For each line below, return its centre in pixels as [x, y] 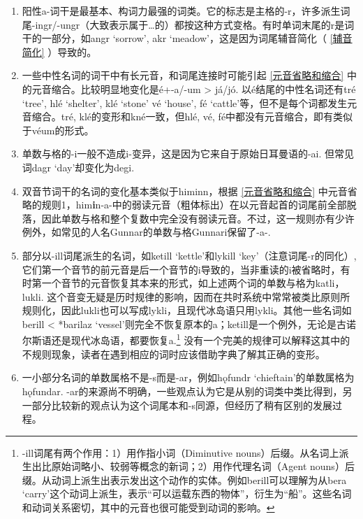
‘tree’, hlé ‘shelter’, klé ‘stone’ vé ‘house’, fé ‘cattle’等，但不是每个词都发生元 [190, 102]
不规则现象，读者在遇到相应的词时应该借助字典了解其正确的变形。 [173, 354]
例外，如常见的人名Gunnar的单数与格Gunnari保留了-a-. [146, 232]
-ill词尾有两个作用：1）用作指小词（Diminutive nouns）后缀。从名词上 [180, 452]
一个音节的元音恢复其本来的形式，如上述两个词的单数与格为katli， [193, 283]
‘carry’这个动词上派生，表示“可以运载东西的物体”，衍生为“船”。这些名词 [187, 493]
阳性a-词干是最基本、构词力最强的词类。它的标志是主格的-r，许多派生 [181, 10]
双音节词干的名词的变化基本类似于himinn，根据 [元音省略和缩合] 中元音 [185, 191]
